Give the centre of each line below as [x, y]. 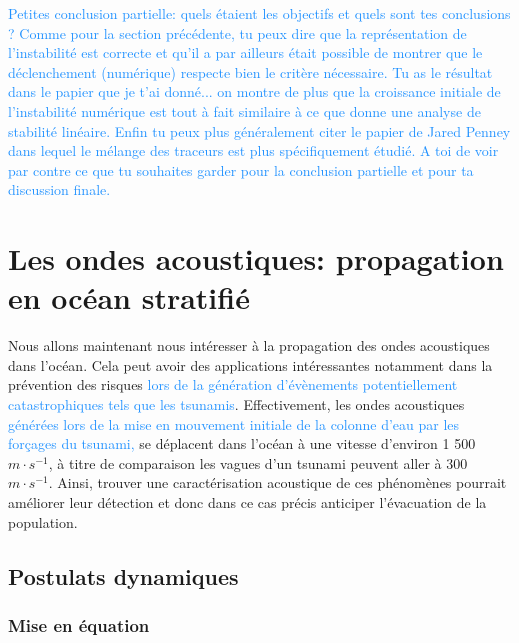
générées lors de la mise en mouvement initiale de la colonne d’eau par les [234, 423]
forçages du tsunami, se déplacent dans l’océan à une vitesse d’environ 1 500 [242, 443]
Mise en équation [79, 624]
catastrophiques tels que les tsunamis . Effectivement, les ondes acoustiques [236, 404]
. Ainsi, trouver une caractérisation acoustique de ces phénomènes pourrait [277, 482]
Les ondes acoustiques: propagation [256, 258]
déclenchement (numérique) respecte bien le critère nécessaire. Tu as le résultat [250, 71]
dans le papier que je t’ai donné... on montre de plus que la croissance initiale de [254, 91]
